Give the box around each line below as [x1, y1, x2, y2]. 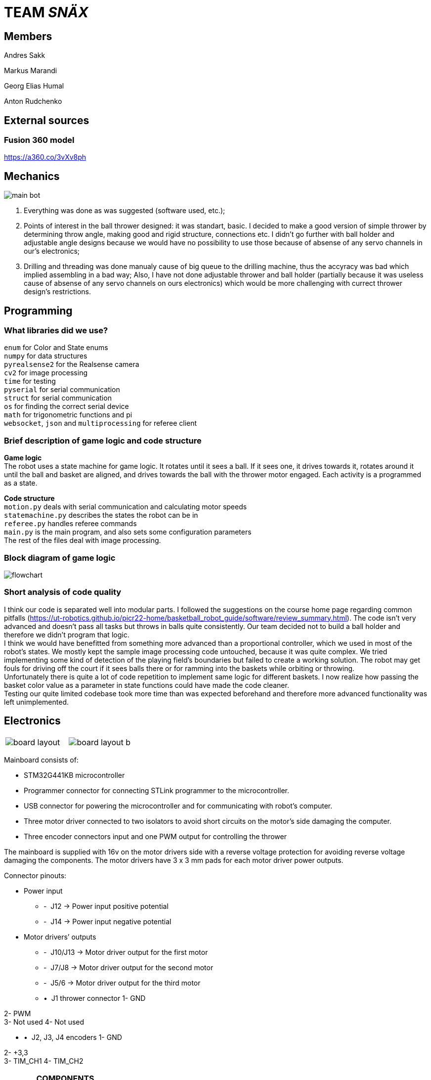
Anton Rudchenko [4, 97, 62, 106]
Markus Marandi [4, 66, 57, 75]
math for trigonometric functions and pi [4, 410, 132, 419]
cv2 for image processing [4, 368, 88, 377]
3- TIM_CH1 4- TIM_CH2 [4, 1056, 84, 1065]
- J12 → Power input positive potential [43, 901, 169, 910]
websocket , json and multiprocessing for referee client [4, 419, 197, 428]
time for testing [4, 377, 56, 386]
